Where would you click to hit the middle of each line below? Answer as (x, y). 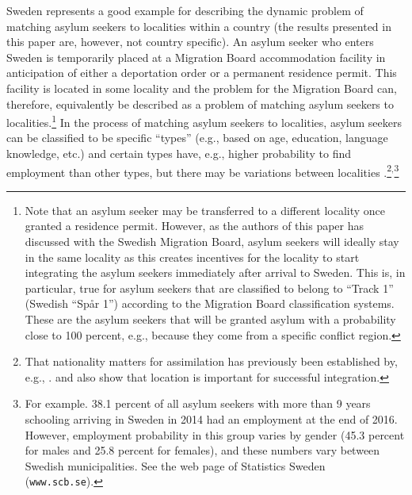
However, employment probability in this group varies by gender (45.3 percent (215, 434)
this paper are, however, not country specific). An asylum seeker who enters (190, 42)
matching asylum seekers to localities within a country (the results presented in (199, 26)
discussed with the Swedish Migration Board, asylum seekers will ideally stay (212, 242)
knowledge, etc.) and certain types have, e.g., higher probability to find (179, 153)
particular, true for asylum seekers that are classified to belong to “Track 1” (209, 288)
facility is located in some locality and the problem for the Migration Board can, (202, 88)
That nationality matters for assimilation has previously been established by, (211, 361)
